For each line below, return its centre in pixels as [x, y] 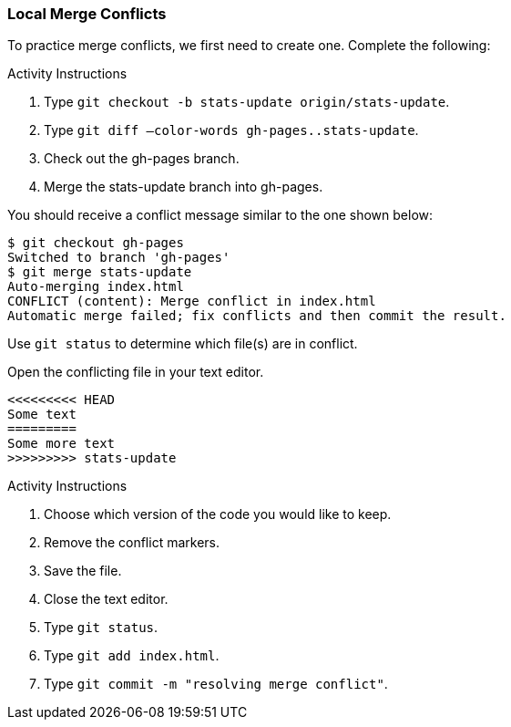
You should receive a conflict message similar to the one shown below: [220, 215]
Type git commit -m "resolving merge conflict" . [216, 684]
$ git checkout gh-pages [96, 243]
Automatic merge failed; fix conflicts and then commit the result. [257, 316]
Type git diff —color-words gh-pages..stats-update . [231, 130]
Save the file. [83, 571]
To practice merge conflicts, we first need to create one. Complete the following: [249, 46]
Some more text [61, 444]
